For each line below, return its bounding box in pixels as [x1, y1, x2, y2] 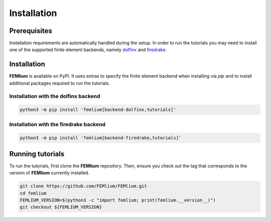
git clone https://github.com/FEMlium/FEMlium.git [20, 183, 148, 189]
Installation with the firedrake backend [9, 121, 105, 128]
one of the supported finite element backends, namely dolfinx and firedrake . [9, 47, 167, 53]
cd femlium [20, 190, 47, 196]
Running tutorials [9, 149, 65, 158]
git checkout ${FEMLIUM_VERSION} [20, 204, 102, 210]
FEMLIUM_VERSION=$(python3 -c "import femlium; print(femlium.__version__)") [20, 197, 216, 203]
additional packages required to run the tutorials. [9, 80, 110, 86]
